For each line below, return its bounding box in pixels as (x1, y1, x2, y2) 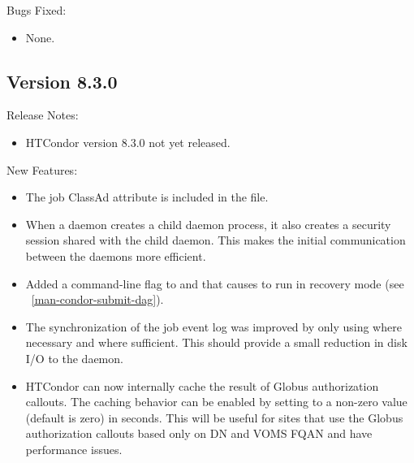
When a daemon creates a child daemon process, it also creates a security (25, 215, 391, 232)
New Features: (6, 161, 78, 178)
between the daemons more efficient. (25, 247, 206, 264)
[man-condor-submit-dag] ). (31, 291, 164, 308)
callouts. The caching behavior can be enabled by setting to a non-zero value (25, 393, 408, 410)
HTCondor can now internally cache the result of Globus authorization (25, 377, 379, 394)
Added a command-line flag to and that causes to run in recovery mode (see (25, 275, 404, 292)
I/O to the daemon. (25, 349, 123, 366)
